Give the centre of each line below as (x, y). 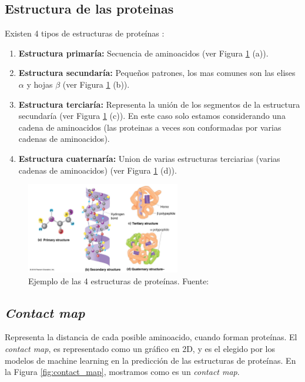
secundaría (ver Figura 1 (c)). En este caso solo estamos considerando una (152, 116)
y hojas (40, 84)
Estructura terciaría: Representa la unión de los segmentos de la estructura (159, 104)
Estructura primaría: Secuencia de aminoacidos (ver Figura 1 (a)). (143, 53)
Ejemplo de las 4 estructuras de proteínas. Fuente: (119, 280)
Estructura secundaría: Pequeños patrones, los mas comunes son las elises (157, 73)
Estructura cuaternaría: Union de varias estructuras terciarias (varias (149, 158)
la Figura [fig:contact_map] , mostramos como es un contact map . (122, 372)
